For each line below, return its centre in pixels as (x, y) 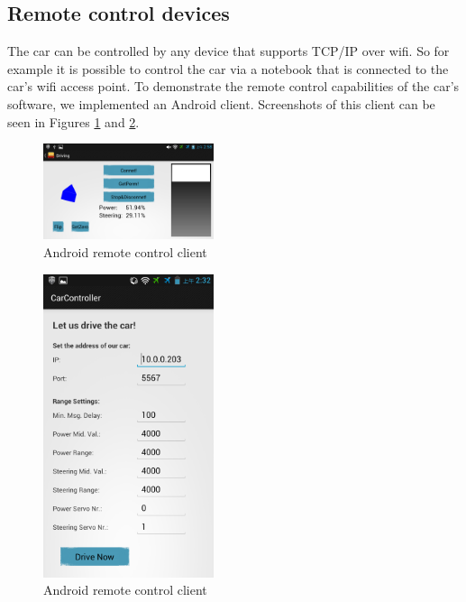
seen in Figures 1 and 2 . (73, 121)
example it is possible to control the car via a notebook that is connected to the (228, 68)
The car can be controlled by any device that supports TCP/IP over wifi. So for (228, 51)
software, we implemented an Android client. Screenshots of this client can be (221, 103)
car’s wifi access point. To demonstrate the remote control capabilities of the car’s (233, 86)
